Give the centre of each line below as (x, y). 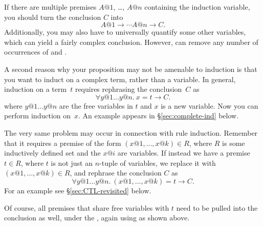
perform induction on (38, 116)
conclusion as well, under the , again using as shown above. (97, 218)
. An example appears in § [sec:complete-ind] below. (159, 116)
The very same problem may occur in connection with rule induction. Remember (131, 132)
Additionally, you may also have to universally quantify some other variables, (125, 32)
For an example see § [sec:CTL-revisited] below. (78, 190)
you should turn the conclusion (53, 17)
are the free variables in (96, 105)
